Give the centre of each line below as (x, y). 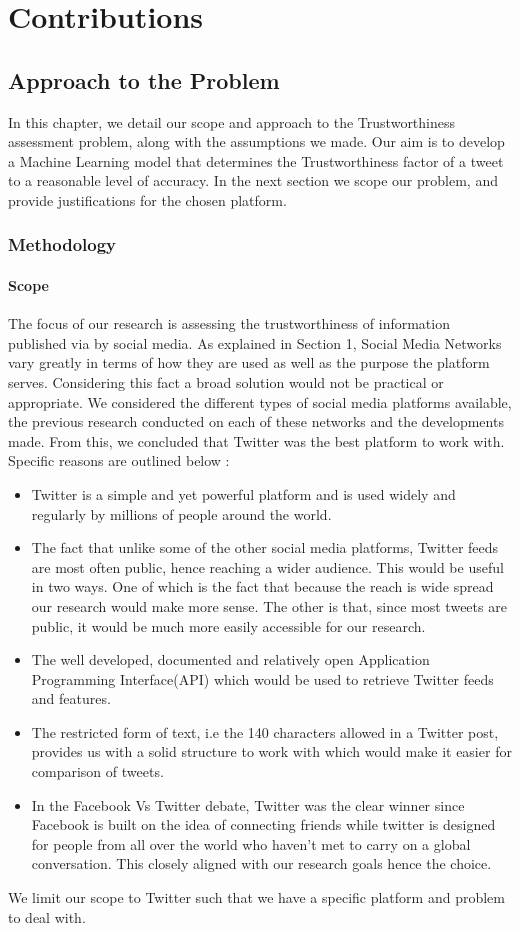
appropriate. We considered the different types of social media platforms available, (260, 401)
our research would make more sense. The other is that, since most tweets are (269, 605)
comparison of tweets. (97, 771)
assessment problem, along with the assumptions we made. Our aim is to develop (256, 141)
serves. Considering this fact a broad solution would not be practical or (226, 381)
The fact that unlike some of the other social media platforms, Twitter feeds (265, 547)
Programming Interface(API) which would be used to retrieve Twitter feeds (262, 678)
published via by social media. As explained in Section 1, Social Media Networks (255, 342)
